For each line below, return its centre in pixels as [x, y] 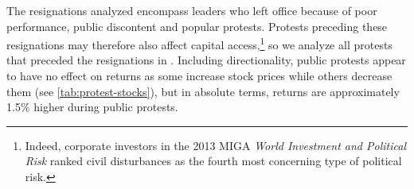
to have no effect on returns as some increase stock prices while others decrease [199, 76]
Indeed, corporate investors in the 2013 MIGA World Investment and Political [215, 145]
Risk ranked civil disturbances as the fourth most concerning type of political [213, 161]
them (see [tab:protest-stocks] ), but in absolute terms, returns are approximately [203, 91]
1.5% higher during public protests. [92, 107]
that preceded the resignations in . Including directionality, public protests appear [206, 60]
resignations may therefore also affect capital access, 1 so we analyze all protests [199, 43]
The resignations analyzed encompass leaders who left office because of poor [192, 10]
